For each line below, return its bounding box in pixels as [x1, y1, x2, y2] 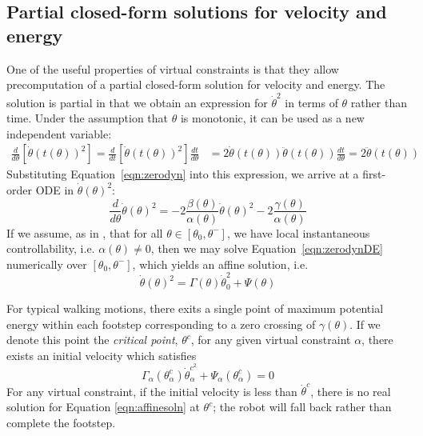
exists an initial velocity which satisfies [6, 346, 197, 363]
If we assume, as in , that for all [6, 224, 163, 241]
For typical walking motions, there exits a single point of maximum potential [6, 300, 384, 317]
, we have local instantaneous [226, 224, 370, 241]
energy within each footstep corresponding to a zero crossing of [6, 315, 316, 332]
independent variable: [6, 125, 112, 142]
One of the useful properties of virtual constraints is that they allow [6, 60, 339, 77]
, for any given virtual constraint [190, 331, 351, 348]
